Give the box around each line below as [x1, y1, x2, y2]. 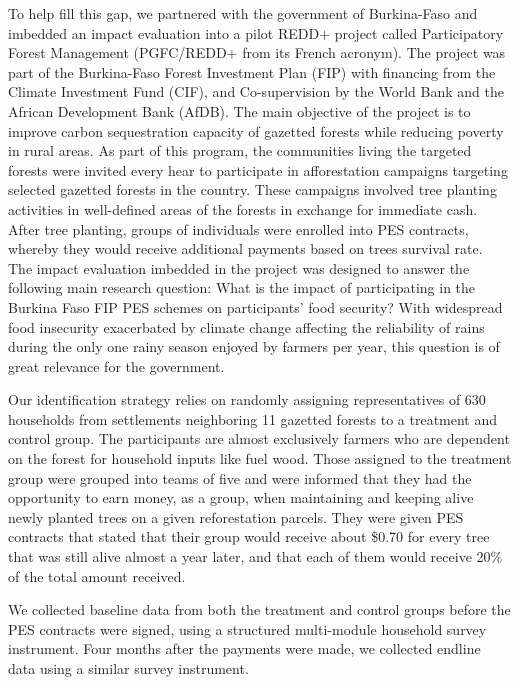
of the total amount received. [8, 565, 186, 586]
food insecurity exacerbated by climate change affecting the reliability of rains [8, 316, 485, 337]
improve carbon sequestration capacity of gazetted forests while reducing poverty [8, 120, 504, 141]
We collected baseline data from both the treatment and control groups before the [8, 599, 511, 620]
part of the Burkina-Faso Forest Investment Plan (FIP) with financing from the [8, 61, 496, 82]
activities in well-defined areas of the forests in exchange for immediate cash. [8, 198, 478, 219]
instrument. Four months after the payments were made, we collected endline [8, 638, 481, 659]
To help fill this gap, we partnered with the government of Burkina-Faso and [8, 3, 478, 23]
